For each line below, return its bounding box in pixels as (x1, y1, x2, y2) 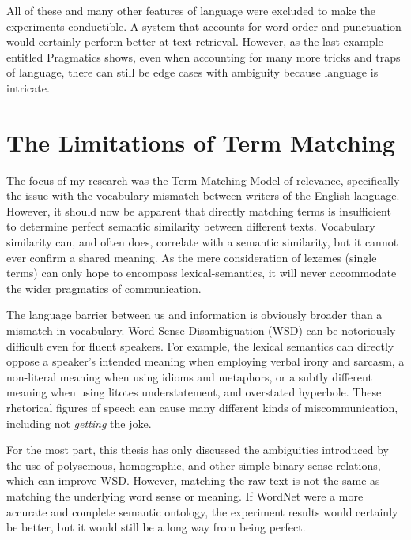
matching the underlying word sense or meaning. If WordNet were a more (6, 487, 364, 504)
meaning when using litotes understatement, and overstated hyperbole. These (6, 384, 382, 400)
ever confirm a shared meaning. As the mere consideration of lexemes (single (6, 249, 377, 265)
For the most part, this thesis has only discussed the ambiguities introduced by (6, 441, 390, 458)
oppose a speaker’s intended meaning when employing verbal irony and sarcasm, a (6, 353, 405, 369)
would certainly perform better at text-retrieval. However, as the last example (6, 33, 383, 50)
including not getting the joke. (6, 414, 152, 431)
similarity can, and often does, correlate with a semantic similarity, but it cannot (6, 234, 398, 250)
